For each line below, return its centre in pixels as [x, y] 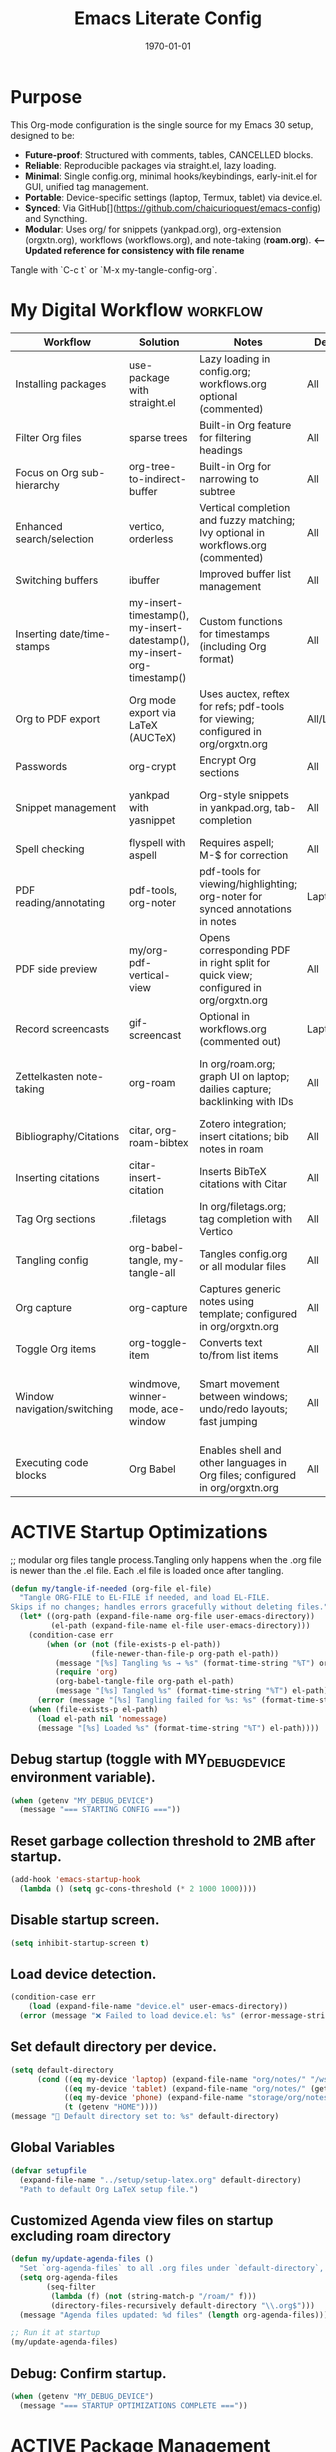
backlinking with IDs [246, 1101]
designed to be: [42, 135]
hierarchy [37, 485]
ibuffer [144, 580]
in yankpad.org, [236, 807]
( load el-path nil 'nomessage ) [102, 1718]
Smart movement [239, 1384]
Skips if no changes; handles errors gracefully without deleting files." [169, 1607]
